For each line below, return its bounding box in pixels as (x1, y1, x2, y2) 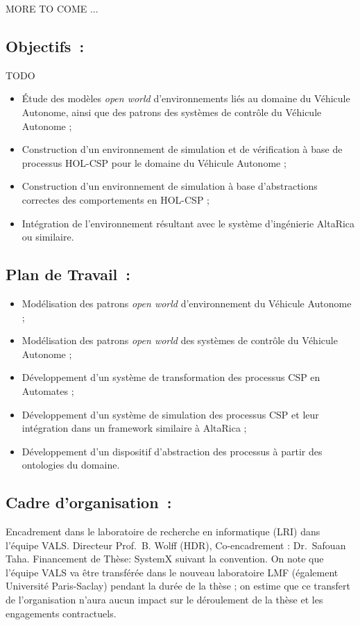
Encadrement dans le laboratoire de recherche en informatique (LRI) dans (6, 524, 320, 539)
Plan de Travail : (6, 263, 131, 285)
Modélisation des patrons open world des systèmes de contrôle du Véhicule (22, 333, 338, 348)
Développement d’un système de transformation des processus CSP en (22, 370, 320, 384)
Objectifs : (6, 35, 85, 56)
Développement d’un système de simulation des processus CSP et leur (22, 407, 319, 421)
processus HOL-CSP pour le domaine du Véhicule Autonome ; (22, 155, 286, 170)
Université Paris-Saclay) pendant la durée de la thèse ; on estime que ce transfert (6, 578, 350, 593)
